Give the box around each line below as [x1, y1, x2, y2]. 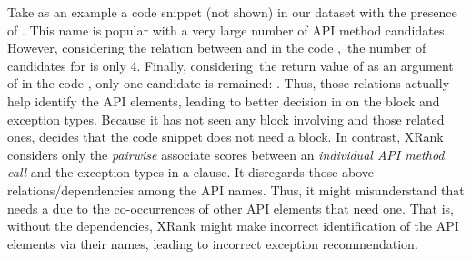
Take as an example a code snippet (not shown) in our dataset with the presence [7, 3, 457, 21]
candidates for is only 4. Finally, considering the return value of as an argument [7, 55, 454, 75]
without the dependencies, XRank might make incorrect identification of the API [7, 216, 459, 235]
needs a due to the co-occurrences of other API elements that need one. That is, [7, 198, 454, 217]
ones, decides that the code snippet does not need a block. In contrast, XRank [7, 127, 444, 146]
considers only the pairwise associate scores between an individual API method [7, 144, 445, 164]
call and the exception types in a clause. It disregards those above [7, 163, 375, 182]
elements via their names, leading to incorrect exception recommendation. [7, 234, 418, 253]
